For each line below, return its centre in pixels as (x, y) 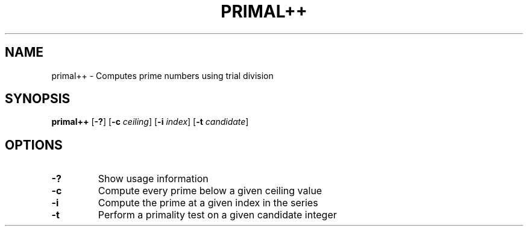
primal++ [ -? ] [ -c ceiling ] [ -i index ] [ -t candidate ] (150, 122)
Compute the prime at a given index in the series (208, 203)
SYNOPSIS (38, 99)
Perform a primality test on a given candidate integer (217, 215)
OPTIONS (34, 145)
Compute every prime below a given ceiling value (210, 191)
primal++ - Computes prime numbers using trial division (162, 75)
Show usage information (153, 179)
